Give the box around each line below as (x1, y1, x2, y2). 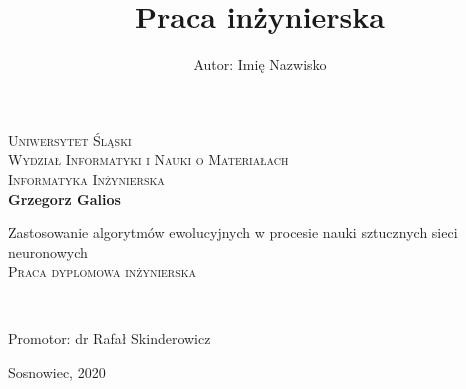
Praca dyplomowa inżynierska (8, 261, 197, 282)
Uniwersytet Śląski (8, 129, 132, 150)
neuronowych (8, 241, 88, 262)
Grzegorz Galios (8, 188, 121, 209)
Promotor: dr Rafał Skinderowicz (8, 328, 211, 349)
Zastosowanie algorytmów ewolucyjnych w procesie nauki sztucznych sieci (8, 222, 458, 243)
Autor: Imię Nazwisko (193, 54, 327, 75)
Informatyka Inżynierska (8, 168, 165, 189)
